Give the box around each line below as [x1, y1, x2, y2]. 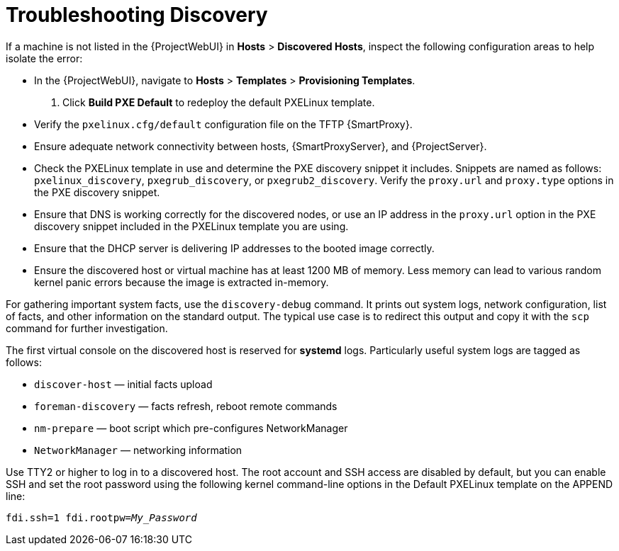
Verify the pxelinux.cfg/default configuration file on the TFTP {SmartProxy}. [34, 118, 413, 130]
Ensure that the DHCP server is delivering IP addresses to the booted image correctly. [34, 242, 435, 254]
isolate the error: [6, 52, 83, 64]
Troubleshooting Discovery [6, 3, 268, 27]
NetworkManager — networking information [34, 443, 242, 456]
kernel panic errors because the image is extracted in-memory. [34, 275, 329, 288]
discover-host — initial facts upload [34, 377, 213, 390]
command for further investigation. [6, 322, 168, 334]
